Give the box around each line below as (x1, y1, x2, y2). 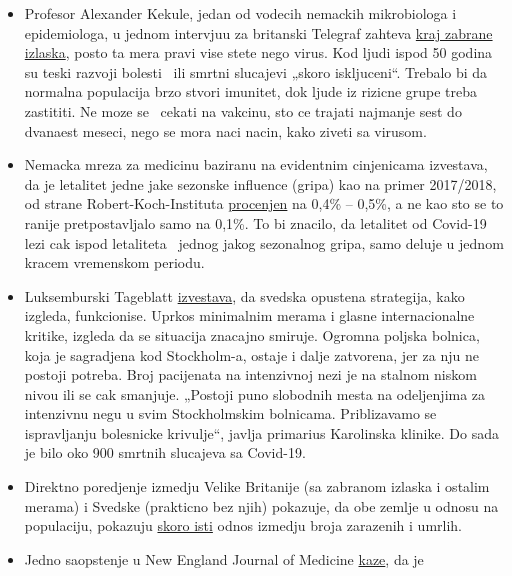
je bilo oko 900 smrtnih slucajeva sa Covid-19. (24, 442, 306, 463)
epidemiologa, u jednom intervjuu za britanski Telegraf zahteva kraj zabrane (24, 22, 493, 43)
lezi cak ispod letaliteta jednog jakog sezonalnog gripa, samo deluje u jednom (24, 232, 504, 253)
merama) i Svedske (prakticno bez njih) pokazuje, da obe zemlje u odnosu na (24, 495, 499, 516)
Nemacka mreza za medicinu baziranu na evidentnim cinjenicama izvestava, (24, 154, 488, 175)
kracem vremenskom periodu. (24, 252, 205, 273)
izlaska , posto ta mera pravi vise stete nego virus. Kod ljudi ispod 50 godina (24, 42, 493, 63)
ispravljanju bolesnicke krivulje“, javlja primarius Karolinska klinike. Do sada (24, 422, 499, 443)
